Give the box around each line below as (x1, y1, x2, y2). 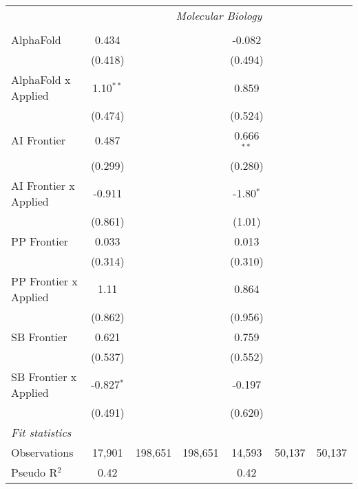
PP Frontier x (11, 272, 78, 289)
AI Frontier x (11, 177, 75, 193)
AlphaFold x (11, 72, 71, 87)
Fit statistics (11, 424, 72, 440)
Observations (11, 444, 74, 460)
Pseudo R (11, 464, 58, 480)
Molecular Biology (176, 8, 262, 23)
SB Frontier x (11, 368, 77, 384)
